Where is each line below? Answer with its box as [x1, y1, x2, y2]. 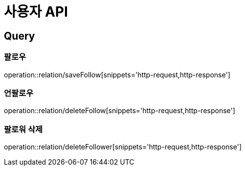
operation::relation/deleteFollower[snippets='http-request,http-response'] [4, 143, 242, 151]
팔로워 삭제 [4, 124, 43, 134]
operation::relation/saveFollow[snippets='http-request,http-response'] [4, 70, 230, 79]
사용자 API [4, 3, 68, 20]
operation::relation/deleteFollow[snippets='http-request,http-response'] [4, 106, 235, 115]
